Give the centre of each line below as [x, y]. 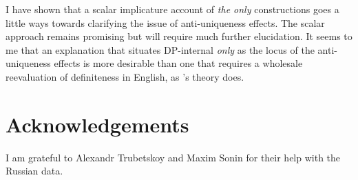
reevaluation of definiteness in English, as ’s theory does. [125, 76]
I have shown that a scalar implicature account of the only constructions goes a [172, 9]
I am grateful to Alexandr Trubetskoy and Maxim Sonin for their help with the [173, 157]
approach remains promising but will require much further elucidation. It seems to [179, 36]
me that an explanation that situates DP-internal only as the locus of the [160, 49]
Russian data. [34, 171]
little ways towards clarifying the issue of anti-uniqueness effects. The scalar [165, 22]
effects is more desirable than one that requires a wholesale [178, 63]
